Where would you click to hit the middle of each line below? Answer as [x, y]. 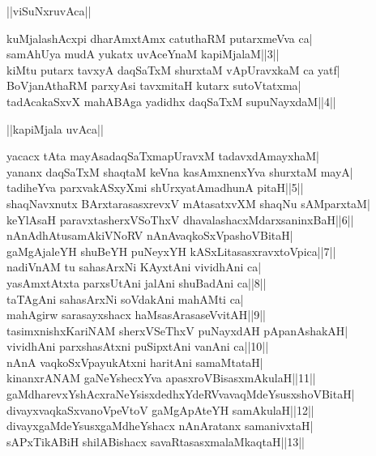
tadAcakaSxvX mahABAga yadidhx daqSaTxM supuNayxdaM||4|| [171, 101]
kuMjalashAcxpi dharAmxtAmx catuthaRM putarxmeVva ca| [160, 38]
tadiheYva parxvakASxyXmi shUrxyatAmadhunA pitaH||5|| [155, 188]
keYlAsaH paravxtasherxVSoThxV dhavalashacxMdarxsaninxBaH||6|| [180, 219]
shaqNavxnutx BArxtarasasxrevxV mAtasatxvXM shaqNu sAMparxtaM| [188, 203]
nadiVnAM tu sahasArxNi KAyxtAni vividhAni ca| [134, 267]
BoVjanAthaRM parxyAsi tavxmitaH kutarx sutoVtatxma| [154, 85]
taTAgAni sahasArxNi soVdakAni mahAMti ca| [125, 298]
